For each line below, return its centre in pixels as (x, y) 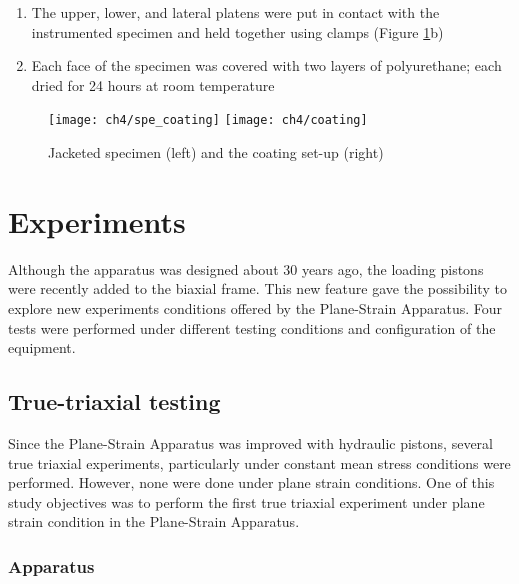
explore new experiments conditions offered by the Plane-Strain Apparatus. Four (255, 307)
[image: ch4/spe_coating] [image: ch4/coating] (208, 120)
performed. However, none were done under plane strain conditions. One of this (251, 482)
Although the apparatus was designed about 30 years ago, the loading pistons (246, 268)
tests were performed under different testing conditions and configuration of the (252, 327)
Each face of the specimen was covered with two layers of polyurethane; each (266, 65)
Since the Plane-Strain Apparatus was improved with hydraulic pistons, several (250, 442)
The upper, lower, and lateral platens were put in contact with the (235, 12)
